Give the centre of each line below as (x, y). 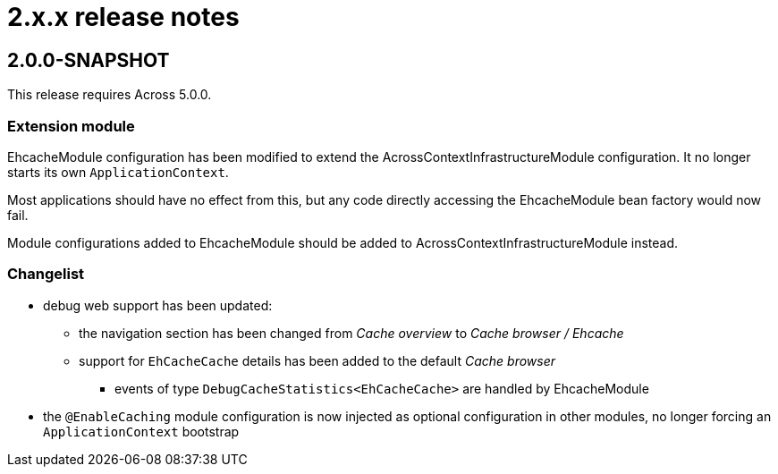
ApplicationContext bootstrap (141, 431)
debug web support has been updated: (158, 305)
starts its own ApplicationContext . (118, 172)
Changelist (46, 274)
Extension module (71, 126)
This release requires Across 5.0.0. (110, 95)
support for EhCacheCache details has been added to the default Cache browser (317, 360)
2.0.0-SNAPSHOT (89, 60)
